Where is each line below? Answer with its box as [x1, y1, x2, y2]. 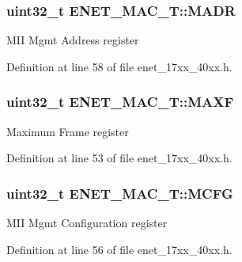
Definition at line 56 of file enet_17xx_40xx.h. [6, 241, 233, 257]
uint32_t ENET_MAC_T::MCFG [6, 183, 233, 203]
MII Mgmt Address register [6, 32, 139, 48]
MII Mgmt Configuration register [6, 215, 168, 231]
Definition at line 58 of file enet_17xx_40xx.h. [6, 58, 233, 74]
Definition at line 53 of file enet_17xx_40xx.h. [6, 150, 233, 166]
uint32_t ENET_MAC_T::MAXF [6, 92, 234, 112]
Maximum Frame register [6, 123, 129, 139]
